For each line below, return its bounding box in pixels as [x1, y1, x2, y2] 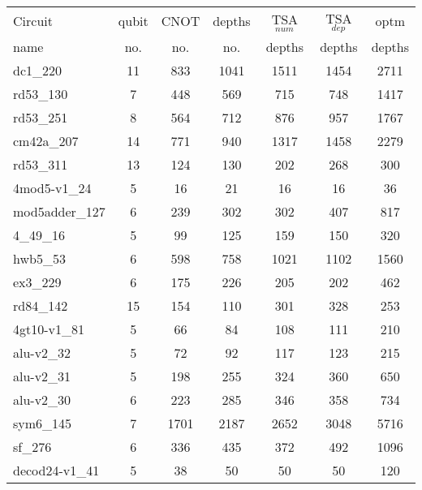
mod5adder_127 [13, 201, 105, 221]
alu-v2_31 [13, 366, 71, 385]
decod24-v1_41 [13, 460, 100, 479]
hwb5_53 [13, 248, 66, 268]
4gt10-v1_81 [13, 319, 85, 338]
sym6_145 [13, 413, 72, 432]
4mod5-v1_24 [13, 178, 92, 197]
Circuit [13, 11, 53, 30]
